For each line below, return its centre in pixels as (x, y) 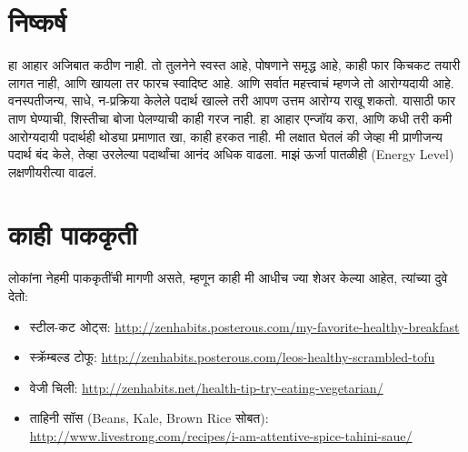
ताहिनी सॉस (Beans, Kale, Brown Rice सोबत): (149, 418)
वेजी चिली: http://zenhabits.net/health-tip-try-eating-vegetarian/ (206, 387)
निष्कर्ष (37, 21)
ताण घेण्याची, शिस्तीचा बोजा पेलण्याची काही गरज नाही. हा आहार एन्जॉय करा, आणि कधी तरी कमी (230, 118)
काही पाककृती (73, 234)
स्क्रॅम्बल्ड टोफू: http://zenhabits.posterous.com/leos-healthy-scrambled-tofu (232, 357)
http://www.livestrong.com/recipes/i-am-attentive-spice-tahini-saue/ (221, 435)
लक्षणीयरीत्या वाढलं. (53, 171)
